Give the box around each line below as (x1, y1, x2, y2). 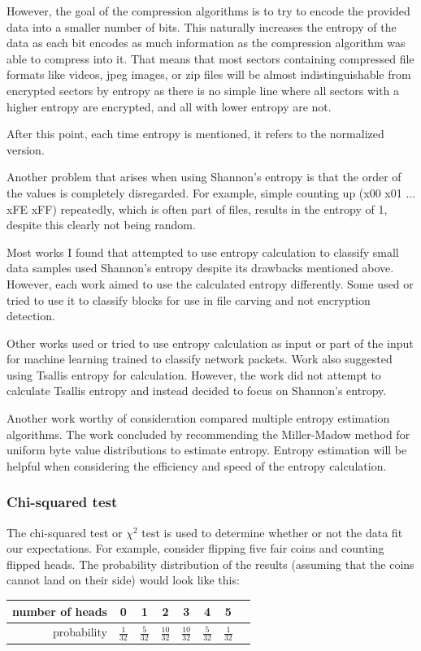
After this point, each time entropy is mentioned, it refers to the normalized (7, 125, 384, 142)
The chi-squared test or (7, 523, 123, 540)
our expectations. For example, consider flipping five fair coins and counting (7, 540, 384, 557)
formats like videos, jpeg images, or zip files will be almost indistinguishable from (7, 66, 411, 83)
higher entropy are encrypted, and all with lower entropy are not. (7, 98, 332, 115)
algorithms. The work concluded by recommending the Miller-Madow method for (7, 425, 410, 442)
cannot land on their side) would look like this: (7, 571, 240, 588)
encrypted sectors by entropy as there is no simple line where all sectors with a (7, 81, 399, 98)
